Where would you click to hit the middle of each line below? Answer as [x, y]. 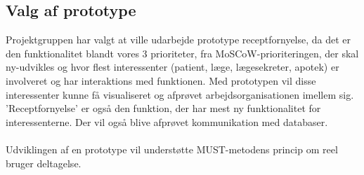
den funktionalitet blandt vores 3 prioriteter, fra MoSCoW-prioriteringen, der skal [182, 53]
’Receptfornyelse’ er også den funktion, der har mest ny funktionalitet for [163, 108]
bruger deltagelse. [44, 163]
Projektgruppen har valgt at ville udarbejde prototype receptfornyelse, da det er [178, 40]
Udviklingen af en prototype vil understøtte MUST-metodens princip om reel [172, 149]
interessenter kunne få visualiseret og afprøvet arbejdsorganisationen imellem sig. [180, 94]
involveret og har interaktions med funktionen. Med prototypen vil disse [161, 80]
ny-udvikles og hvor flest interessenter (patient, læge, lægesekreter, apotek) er [173, 67]
